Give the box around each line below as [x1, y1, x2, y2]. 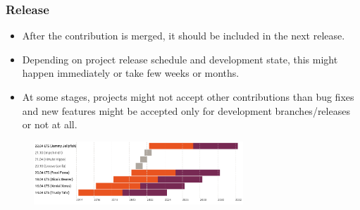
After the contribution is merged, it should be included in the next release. [22, 28, 345, 43]
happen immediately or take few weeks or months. [22, 66, 240, 80]
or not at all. [22, 117, 77, 132]
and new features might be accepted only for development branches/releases [22, 103, 350, 118]
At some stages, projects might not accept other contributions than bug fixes [22, 89, 354, 104]
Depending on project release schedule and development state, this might [22, 51, 338, 66]
